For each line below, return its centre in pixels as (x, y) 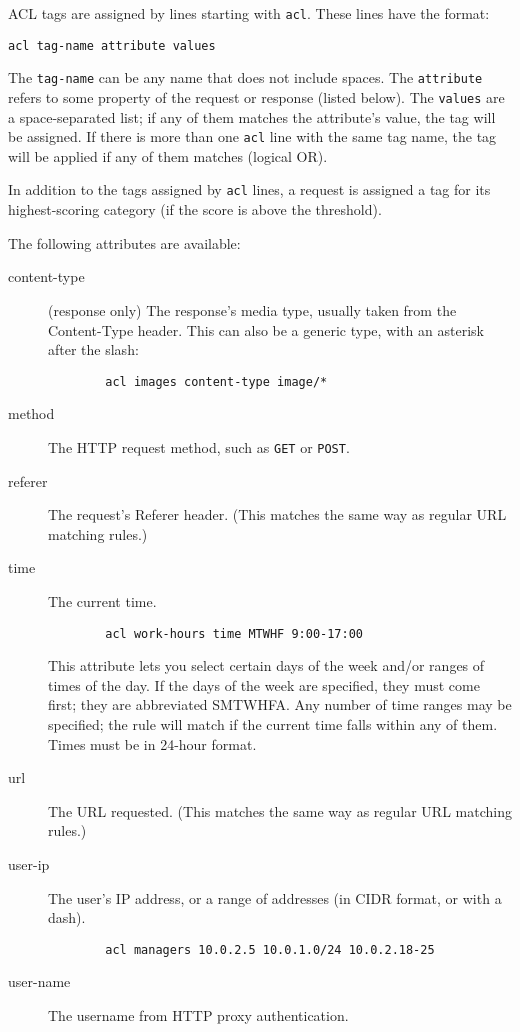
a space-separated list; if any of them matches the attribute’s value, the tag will (252, 116)
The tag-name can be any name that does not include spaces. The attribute (245, 77)
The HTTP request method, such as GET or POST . (199, 446)
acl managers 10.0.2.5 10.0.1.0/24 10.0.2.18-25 (270, 949)
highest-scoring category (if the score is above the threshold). (195, 209)
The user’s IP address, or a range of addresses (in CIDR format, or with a (275, 897)
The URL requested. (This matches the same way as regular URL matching (280, 810)
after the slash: (93, 349)
